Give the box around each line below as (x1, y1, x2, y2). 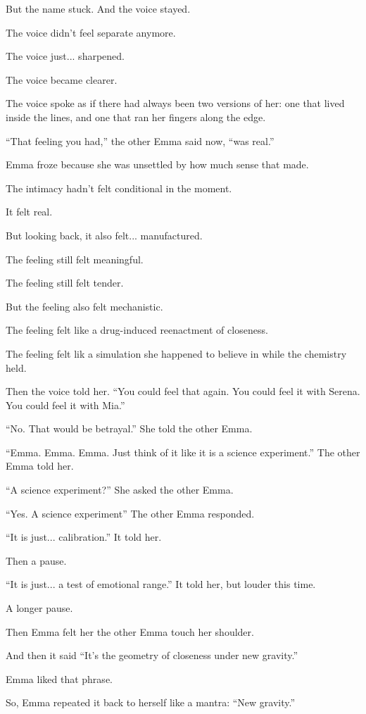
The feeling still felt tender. (6, 275, 124, 290)
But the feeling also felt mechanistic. (6, 299, 163, 313)
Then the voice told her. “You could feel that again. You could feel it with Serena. (6, 384, 360, 399)
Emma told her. (6, 458, 74, 473)
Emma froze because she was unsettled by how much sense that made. (6, 157, 309, 172)
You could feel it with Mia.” (6, 397, 125, 412)
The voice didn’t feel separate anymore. (6, 25, 176, 39)
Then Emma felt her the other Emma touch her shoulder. (6, 624, 254, 639)
